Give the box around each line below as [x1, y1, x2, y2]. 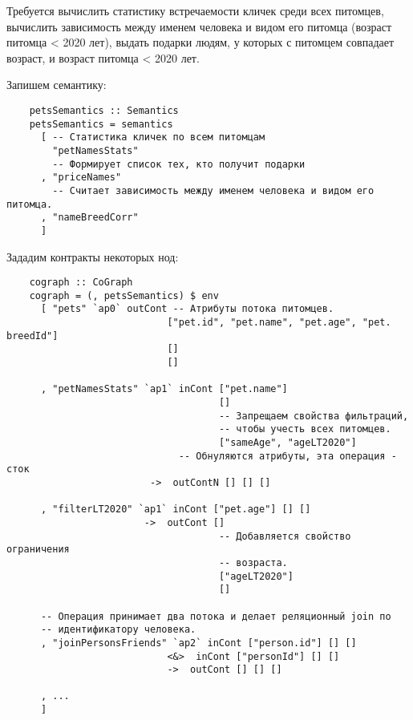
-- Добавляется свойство [218, 530, 351, 542]
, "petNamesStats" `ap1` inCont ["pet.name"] [40, 383, 288, 395]
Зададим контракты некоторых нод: [6, 248, 179, 265]
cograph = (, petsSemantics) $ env [29, 289, 219, 301]
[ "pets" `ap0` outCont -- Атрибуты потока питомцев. [40, 303, 334, 315]
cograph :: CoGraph [29, 277, 133, 289]
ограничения [6, 544, 70, 556]
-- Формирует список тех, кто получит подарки [52, 158, 306, 170]
